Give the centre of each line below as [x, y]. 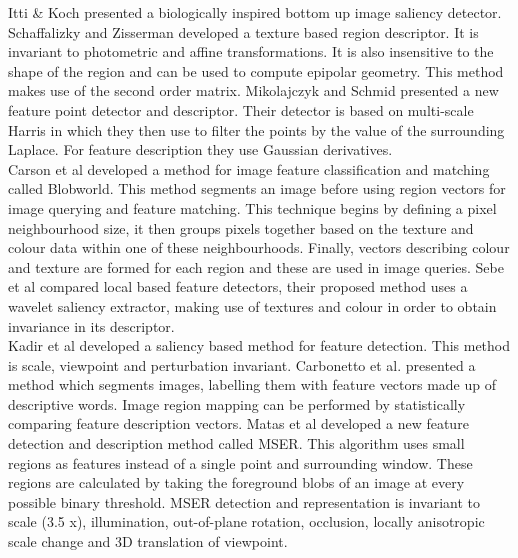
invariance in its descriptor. [91, 325]
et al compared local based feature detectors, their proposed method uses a [238, 286]
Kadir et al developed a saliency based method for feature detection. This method [259, 345]
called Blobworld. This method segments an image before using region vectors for [257, 188]
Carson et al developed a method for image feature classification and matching [249, 168]
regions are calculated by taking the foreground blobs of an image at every [236, 482]
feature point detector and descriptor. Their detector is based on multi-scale [241, 109]
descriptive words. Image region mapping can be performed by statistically [237, 403]
